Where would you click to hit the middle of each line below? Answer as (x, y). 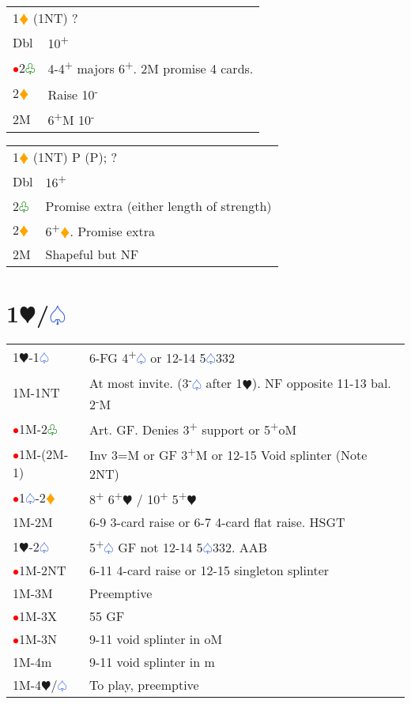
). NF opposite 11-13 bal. (321, 383)
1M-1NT (36, 393)
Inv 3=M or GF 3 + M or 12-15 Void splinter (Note (228, 454)
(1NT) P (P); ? (75, 157)
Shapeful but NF (92, 254)
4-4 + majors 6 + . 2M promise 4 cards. (151, 68)
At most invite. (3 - (140, 382)
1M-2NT (43, 570)
